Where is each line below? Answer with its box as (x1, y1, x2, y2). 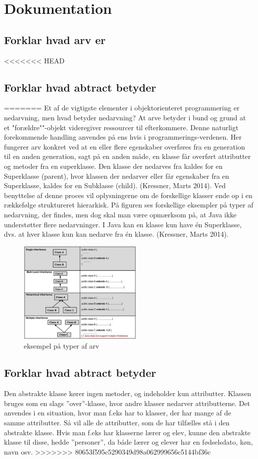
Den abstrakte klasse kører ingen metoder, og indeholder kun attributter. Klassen (4, 388, 252, 399)
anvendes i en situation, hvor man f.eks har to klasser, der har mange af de (4, 408, 231, 418)
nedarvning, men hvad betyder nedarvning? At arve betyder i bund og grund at (4, 112, 246, 122)
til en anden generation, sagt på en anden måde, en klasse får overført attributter (4, 151, 251, 161)
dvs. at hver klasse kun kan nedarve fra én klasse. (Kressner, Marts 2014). (4, 229, 229, 239)
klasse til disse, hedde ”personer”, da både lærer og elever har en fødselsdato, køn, (4, 437, 253, 447)
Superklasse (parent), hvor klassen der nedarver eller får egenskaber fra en (4, 170, 229, 181)
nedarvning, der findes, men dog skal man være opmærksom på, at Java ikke (4, 209, 237, 219)
